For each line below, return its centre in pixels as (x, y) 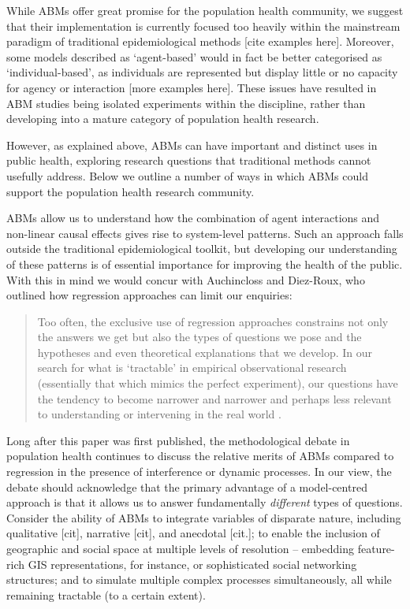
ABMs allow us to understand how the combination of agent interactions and (193, 218)
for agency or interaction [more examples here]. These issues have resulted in (192, 87)
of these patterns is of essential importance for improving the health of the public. (205, 264)
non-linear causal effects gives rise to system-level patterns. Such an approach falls (205, 233)
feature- (376, 548)
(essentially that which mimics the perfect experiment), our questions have (218, 383)
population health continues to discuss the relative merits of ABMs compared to (200, 456)
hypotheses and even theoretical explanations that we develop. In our (205, 352)
